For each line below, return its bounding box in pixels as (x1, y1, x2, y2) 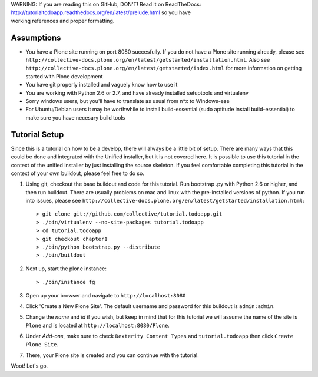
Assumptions (11, 32, 61, 42)
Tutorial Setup (11, 130, 64, 140)
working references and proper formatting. (11, 17, 115, 24)
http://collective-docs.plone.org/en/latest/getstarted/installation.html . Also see (25, 57, 270, 64)
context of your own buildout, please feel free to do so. (11, 170, 144, 177)
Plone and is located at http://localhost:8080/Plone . (25, 322, 170, 329)
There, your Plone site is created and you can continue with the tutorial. (25, 351, 200, 359)
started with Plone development (25, 72, 103, 80)
